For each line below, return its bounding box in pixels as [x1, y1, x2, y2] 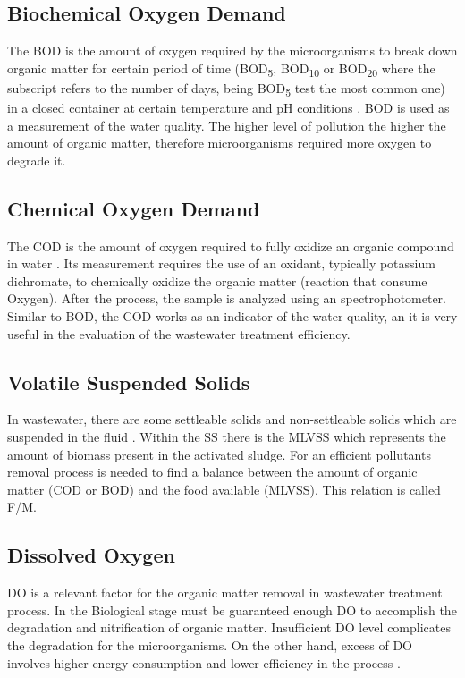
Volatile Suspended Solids [7, 368, 250, 395]
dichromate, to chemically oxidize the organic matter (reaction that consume [7, 271, 427, 290]
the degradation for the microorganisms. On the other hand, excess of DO [7, 635, 412, 654]
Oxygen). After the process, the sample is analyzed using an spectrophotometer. [7, 289, 446, 308]
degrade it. [7, 150, 66, 169]
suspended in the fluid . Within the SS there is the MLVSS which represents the [7, 427, 446, 445]
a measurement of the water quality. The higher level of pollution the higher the [7, 115, 446, 134]
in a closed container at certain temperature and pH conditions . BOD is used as [7, 98, 450, 117]
